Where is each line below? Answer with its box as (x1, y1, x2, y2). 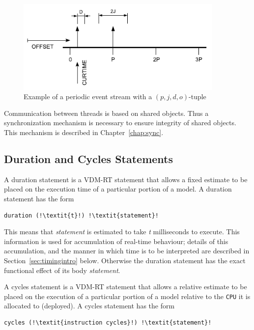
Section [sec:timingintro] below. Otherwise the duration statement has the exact (4, 255, 246, 265)
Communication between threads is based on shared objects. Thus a (4, 108, 209, 118)
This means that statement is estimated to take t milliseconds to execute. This (4, 226, 240, 237)
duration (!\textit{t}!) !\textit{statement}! (4, 212, 159, 219)
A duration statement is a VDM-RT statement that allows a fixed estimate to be (4, 174, 248, 184)
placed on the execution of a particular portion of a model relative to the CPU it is (4, 291, 251, 301)
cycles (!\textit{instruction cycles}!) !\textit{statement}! (4, 319, 212, 326)
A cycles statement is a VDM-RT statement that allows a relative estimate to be (4, 281, 247, 292)
